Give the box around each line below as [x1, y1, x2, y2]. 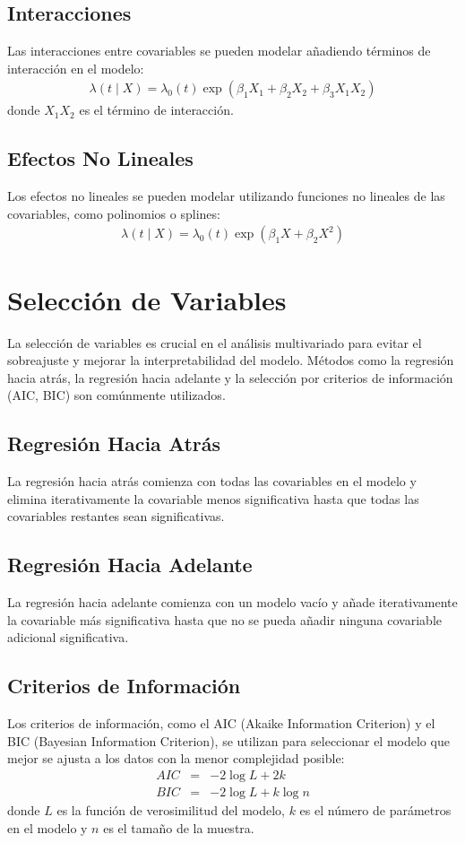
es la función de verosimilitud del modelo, [56, 800, 285, 819]
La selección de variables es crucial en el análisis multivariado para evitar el [7, 333, 422, 352]
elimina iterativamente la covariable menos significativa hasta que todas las [7, 489, 419, 508]
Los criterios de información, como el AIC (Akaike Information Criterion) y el [7, 714, 435, 733]
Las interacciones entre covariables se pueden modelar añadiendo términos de [7, 41, 431, 60]
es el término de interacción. [79, 100, 234, 119]
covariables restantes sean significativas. [7, 507, 225, 526]
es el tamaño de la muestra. [103, 818, 254, 837]
